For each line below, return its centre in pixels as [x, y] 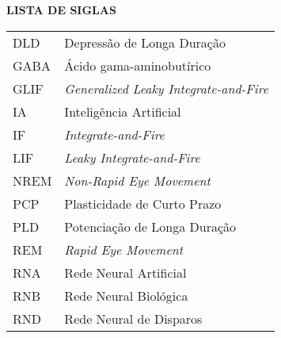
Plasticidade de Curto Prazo [143, 203]
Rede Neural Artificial [125, 272]
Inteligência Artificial [123, 111]
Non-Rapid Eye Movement [137, 180]
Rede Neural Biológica [126, 295]
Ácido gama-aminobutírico [138, 65]
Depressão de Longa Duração [145, 42]
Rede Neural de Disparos [133, 318]
